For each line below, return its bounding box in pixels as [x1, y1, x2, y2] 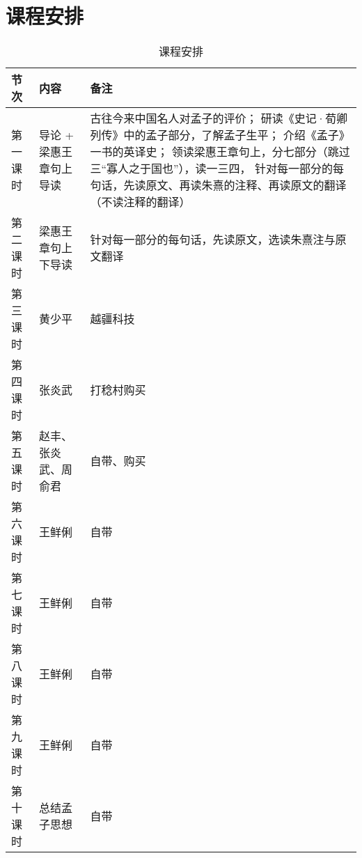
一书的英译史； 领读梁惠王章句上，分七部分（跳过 [90, 143, 350, 160]
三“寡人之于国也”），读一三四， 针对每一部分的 [90, 160, 333, 177]
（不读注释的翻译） [90, 194, 191, 210]
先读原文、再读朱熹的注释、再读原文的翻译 [123, 177, 347, 194]
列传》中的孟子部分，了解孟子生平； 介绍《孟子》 [90, 127, 350, 143]
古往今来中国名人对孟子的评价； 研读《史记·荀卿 [90, 110, 348, 127]
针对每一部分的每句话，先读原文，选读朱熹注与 [90, 231, 336, 248]
